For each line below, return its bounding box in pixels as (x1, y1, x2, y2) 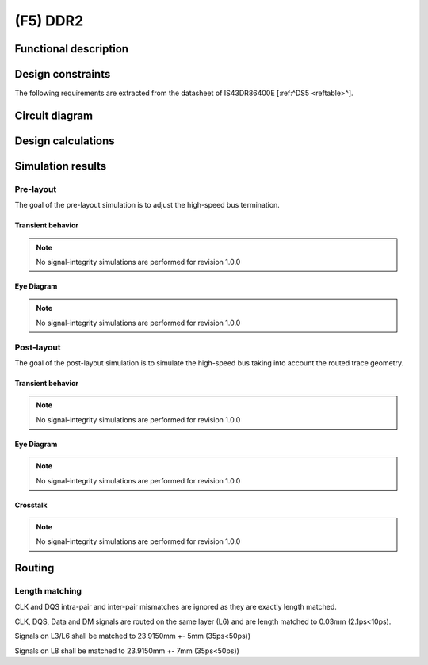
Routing (14, 561, 55, 575)
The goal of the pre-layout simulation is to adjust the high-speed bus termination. (14, 201, 281, 210)
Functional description (14, 42, 129, 55)
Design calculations (14, 134, 115, 147)
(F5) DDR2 (14, 12, 84, 29)
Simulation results (14, 159, 107, 173)
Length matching (14, 586, 82, 597)
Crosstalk (14, 500, 48, 510)
